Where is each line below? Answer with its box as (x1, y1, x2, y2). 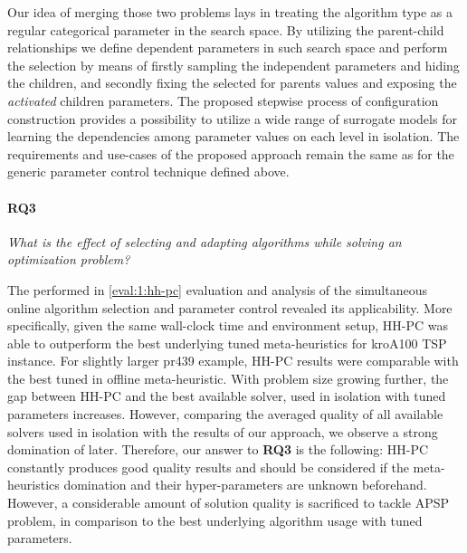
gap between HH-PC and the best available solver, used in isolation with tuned (7, 386, 446, 405)
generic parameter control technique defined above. (7, 162, 290, 181)
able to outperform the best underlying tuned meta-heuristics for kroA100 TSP (7, 333, 447, 352)
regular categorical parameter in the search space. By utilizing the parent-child (7, 20, 444, 39)
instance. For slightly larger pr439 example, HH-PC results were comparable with (7, 351, 459, 370)
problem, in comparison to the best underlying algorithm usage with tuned (7, 510, 423, 529)
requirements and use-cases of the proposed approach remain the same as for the (7, 144, 454, 163)
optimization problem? (7, 250, 130, 269)
